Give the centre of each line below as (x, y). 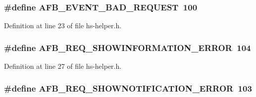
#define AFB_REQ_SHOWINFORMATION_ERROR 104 (128, 47)
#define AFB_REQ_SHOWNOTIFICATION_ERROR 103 (128, 88)
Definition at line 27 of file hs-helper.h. (63, 66)
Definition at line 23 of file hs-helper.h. (63, 25)
